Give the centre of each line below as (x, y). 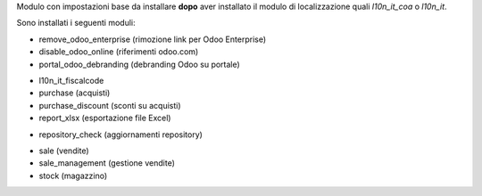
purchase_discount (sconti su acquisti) (110, 105)
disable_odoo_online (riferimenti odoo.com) (119, 52)
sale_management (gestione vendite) (107, 163)
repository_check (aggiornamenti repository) (120, 135)
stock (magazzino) (73, 176)
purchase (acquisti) (75, 93)
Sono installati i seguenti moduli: (76, 23)
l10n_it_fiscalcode (71, 80)
